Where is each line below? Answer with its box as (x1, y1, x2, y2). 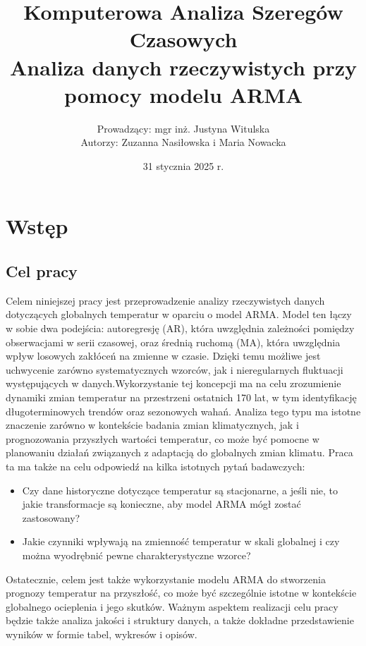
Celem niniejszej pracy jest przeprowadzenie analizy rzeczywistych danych (6, 293, 325, 307)
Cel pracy (6, 260, 78, 282)
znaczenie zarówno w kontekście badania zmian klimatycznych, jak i (6, 418, 299, 432)
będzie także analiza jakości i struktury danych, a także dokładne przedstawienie (6, 613, 354, 628)
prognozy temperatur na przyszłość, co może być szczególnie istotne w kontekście (6, 585, 357, 600)
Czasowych (129, 25, 238, 54)
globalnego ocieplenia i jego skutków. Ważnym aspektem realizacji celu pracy (6, 599, 338, 614)
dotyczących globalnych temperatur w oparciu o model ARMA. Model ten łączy (6, 307, 352, 322)
